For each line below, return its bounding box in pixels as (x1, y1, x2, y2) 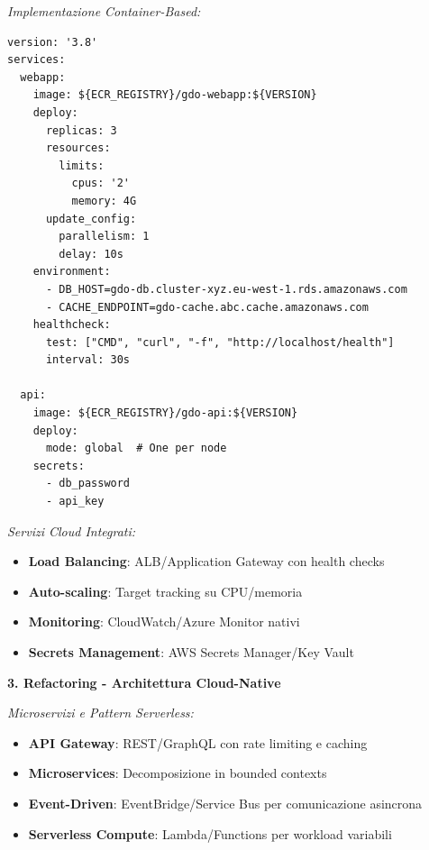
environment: (32, 265, 111, 279)
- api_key (45, 495, 105, 508)
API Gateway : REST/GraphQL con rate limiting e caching (28, 733, 368, 752)
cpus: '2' (71, 177, 131, 190)
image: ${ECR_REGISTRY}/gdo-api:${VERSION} (32, 407, 298, 420)
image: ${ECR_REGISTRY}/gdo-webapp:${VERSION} (32, 88, 317, 102)
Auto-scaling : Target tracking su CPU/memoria (28, 581, 303, 600)
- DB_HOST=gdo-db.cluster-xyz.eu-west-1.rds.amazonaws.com (45, 282, 407, 296)
